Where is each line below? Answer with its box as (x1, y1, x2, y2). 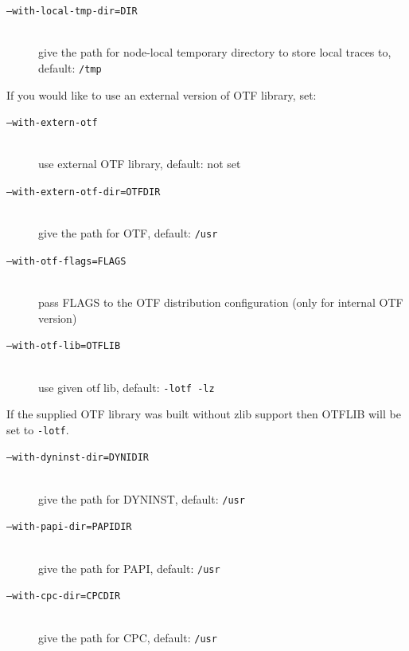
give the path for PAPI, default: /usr (38, 559, 220, 576)
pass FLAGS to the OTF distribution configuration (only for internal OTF (38, 294, 403, 311)
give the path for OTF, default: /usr (38, 225, 218, 241)
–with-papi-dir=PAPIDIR (6, 521, 132, 533)
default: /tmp (38, 59, 102, 76)
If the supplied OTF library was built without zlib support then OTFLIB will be (6, 406, 401, 422)
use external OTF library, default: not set (38, 155, 241, 172)
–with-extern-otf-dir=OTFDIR (6, 186, 161, 198)
